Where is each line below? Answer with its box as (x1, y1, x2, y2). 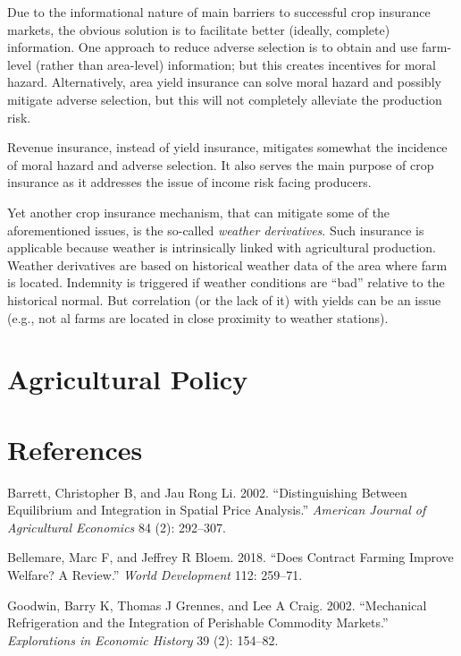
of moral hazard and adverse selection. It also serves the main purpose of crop (7, 155, 434, 174)
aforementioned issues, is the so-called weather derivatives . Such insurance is (7, 220, 424, 239)
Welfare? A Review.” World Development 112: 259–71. (7, 565, 303, 584)
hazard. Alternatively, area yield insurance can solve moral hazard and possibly (7, 72, 441, 91)
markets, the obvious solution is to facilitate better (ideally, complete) (7, 20, 390, 38)
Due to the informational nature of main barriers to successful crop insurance (7, 3, 431, 21)
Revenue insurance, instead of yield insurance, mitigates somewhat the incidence (7, 138, 448, 157)
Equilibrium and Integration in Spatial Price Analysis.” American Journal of (7, 500, 426, 519)
